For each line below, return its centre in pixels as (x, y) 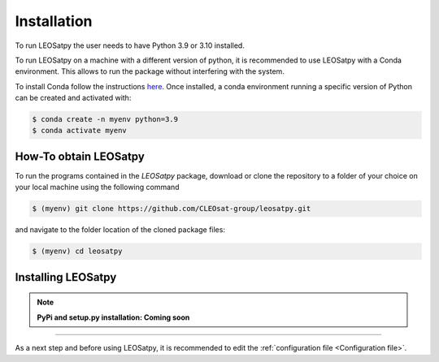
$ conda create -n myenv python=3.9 (105, 119)
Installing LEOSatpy (66, 277)
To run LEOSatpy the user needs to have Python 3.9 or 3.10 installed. (130, 45)
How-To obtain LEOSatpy (80, 156)
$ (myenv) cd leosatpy (77, 251)
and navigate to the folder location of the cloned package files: (120, 230)
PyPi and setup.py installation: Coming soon (113, 317)
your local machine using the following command (97, 187)
